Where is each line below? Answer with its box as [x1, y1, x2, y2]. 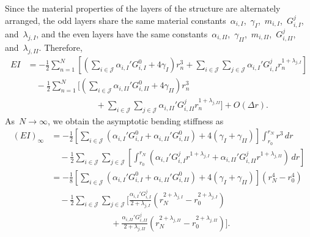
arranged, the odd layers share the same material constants [5, 13, 226, 26]
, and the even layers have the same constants [36, 28, 208, 40]
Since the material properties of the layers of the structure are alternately [5, 2, 281, 14]
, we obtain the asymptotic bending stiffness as [48, 114, 224, 127]
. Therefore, [39, 41, 83, 54]
